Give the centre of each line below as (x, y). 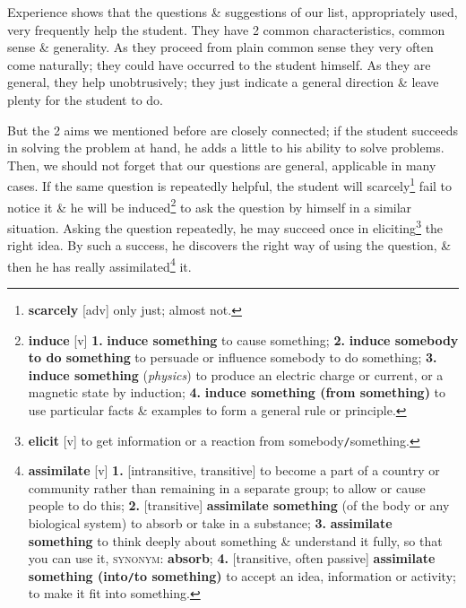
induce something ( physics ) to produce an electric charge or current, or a (236, 374)
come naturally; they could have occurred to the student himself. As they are (219, 64)
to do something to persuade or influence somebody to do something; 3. (233, 357)
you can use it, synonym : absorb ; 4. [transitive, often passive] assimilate (232, 558)
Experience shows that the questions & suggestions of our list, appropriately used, (233, 12)
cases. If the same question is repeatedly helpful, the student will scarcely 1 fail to (230, 184)
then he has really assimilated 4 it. (99, 265)
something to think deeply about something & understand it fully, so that (235, 540)
